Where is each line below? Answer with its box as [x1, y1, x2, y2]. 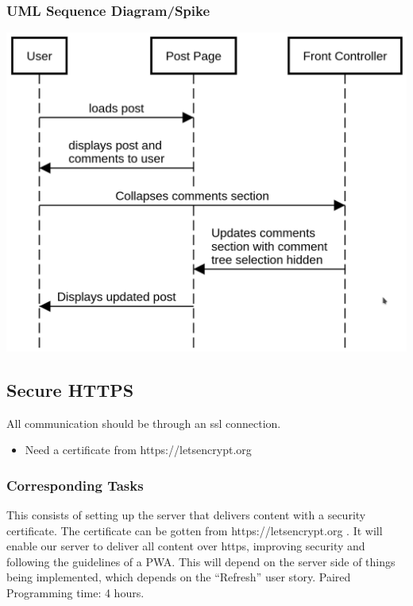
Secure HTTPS [6, 377, 134, 402]
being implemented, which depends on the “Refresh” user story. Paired [6, 569, 351, 585]
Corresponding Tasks [6, 475, 144, 495]
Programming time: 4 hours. [6, 585, 145, 601]
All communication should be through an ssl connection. [6, 414, 281, 431]
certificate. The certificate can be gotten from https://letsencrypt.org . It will [6, 522, 383, 538]
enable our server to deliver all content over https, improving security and [6, 538, 365, 554]
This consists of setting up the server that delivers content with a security [6, 507, 366, 523]
